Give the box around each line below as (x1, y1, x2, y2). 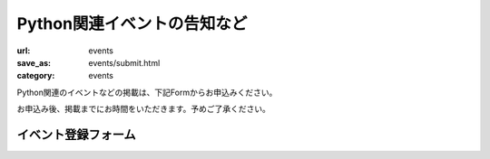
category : (16, 70, 55, 81)
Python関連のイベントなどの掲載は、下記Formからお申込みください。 (16, 87, 278, 98)
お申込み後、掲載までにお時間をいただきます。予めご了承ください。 (16, 104, 271, 115)
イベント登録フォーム (16, 126, 136, 142)
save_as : (16, 57, 52, 68)
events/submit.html (88, 57, 161, 68)
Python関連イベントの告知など (16, 14, 248, 33)
